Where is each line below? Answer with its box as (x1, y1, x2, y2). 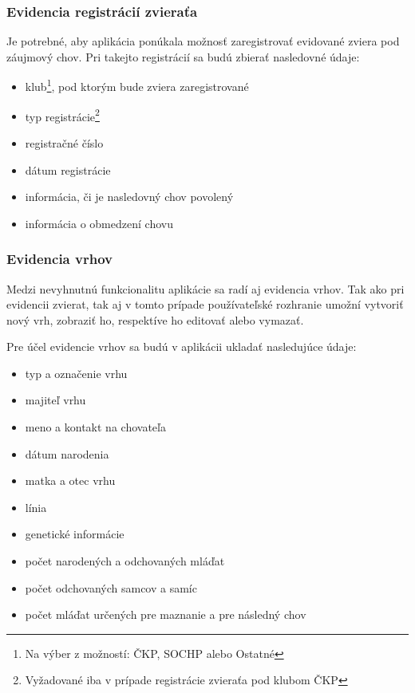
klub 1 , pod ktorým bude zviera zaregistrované (25, 76, 249, 95)
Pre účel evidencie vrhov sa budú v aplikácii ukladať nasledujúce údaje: (6, 338, 357, 355)
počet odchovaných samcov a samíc (25, 579, 197, 596)
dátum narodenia (25, 445, 109, 462)
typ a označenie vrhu (25, 364, 128, 381)
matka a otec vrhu (25, 472, 116, 489)
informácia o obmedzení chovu (25, 215, 173, 231)
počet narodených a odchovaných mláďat (25, 553, 225, 569)
